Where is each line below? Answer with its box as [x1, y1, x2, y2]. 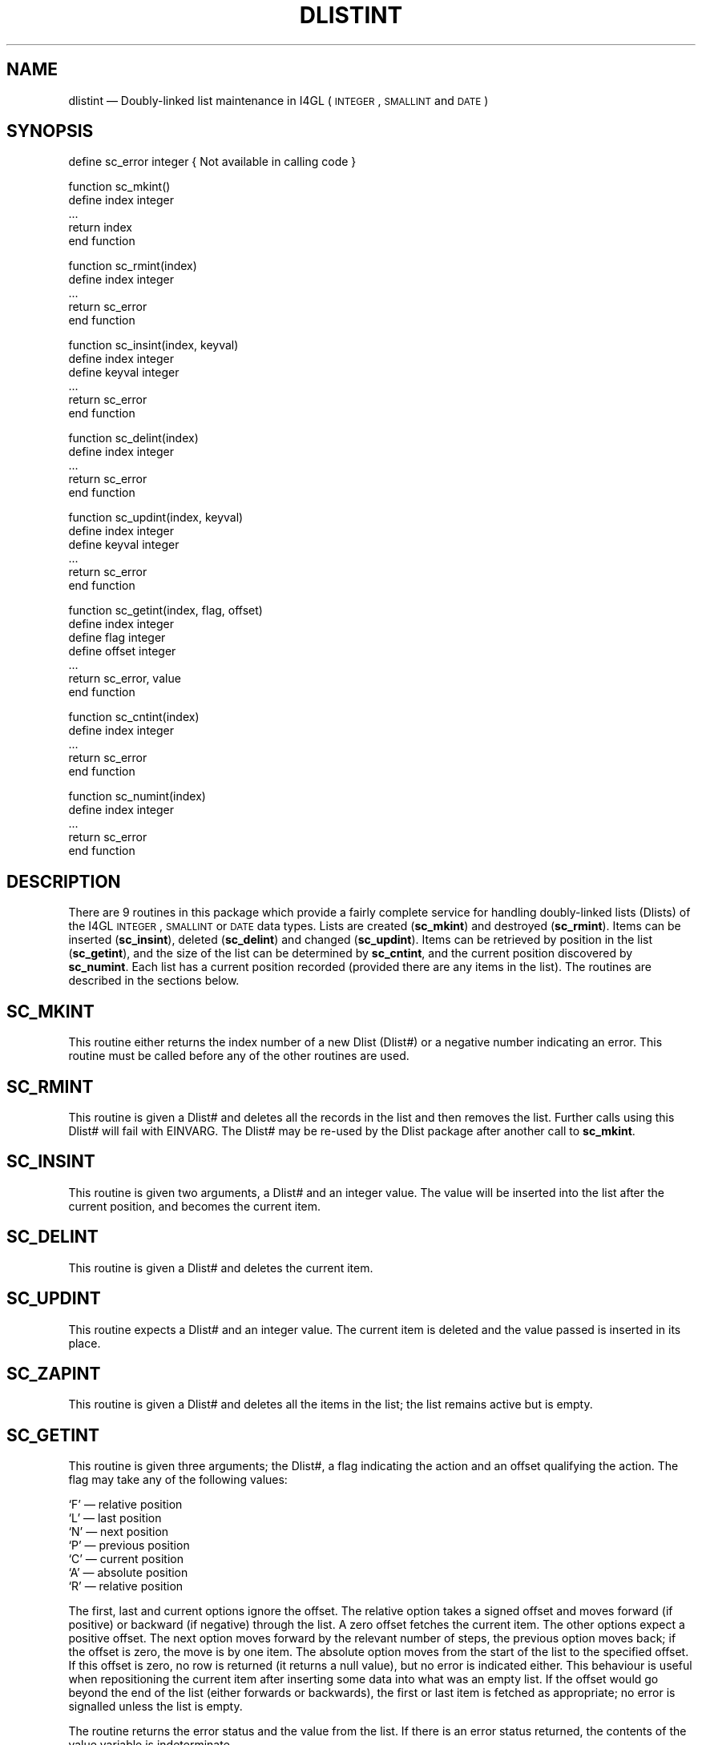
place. [68, 1336, 101, 1350]
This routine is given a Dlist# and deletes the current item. [68, 1260, 373, 1275]
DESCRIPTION [6, 871, 121, 892]
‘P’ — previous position [68, 1538, 190, 1553]
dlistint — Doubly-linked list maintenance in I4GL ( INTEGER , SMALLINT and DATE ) [68, 93, 489, 107]
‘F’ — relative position [68, 1497, 183, 1512]
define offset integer [68, 644, 176, 659]
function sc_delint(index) [68, 431, 199, 445]
